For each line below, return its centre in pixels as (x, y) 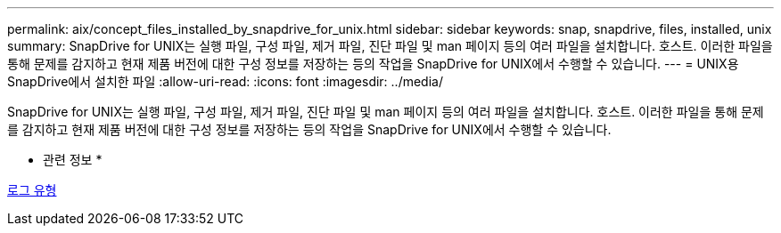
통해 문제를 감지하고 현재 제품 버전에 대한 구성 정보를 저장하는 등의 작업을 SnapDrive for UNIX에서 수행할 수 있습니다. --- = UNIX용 (373, 64)
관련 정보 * (73, 160)
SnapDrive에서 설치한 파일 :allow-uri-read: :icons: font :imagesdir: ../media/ (225, 81)
